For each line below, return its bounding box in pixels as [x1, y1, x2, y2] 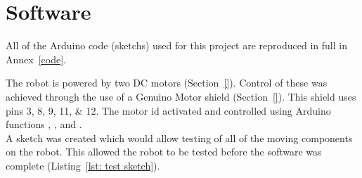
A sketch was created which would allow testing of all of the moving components [6, 130, 353, 145]
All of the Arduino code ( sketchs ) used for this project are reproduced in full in [6, 38, 347, 53]
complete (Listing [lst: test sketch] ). [6, 158, 160, 172]
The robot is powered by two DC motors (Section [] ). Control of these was [6, 75, 328, 90]
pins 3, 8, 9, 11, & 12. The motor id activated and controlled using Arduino [6, 103, 331, 117]
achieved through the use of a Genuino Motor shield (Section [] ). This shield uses [6, 89, 356, 103]
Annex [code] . [6, 51, 66, 66]
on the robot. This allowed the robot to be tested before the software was [6, 144, 322, 159]
